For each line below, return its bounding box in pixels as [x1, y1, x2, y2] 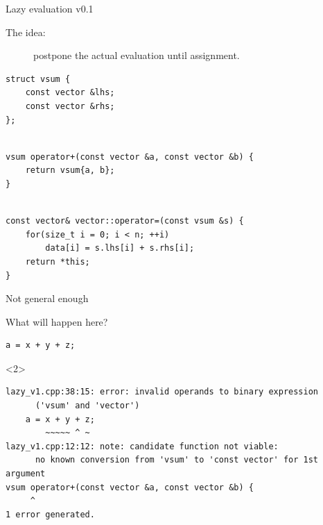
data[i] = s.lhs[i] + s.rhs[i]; [45, 243, 195, 253]
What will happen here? [6, 314, 108, 328]
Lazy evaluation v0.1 [6, 1, 94, 15]
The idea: [6, 24, 46, 39]
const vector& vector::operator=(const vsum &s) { [6, 216, 244, 226]
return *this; [25, 256, 90, 267]
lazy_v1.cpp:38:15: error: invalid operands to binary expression [6, 387, 319, 397]
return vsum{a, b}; [25, 165, 115, 176]
